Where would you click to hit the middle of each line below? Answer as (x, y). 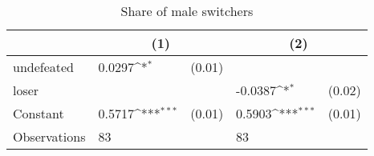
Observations (49, 136)
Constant (39, 113)
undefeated (44, 67)
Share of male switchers (187, 11)
